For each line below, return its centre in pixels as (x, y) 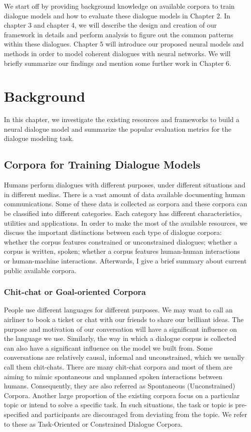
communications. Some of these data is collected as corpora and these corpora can (125, 204)
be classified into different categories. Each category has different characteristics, (123, 213)
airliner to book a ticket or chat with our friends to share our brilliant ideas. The (124, 319)
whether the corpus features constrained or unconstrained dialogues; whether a (121, 241)
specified (16, 414)
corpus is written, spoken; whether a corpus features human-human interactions (122, 251)
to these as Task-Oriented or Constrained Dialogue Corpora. (93, 424)
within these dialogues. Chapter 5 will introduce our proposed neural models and (124, 44)
